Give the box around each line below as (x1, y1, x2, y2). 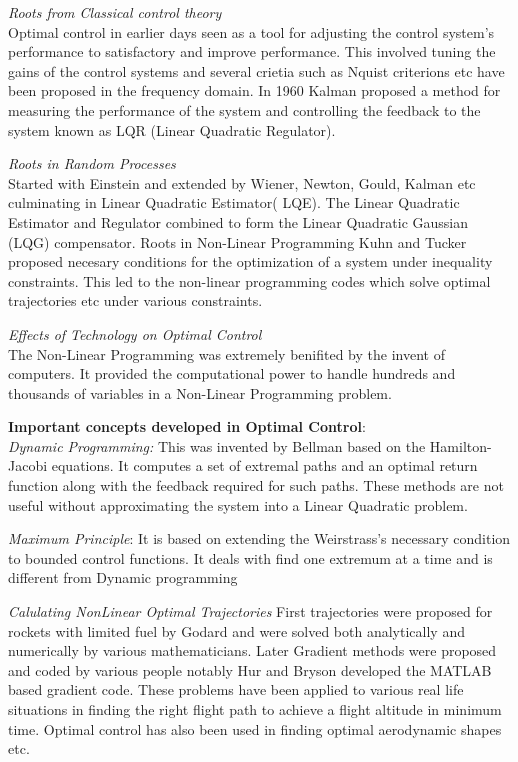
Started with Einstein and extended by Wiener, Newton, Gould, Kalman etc (8, 172, 476, 193)
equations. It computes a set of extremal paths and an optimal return (51, 455, 478, 476)
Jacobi (8, 455, 48, 476)
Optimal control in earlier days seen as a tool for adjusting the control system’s (8, 21, 495, 42)
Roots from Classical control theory (8, 2, 222, 22)
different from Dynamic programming (8, 567, 238, 588)
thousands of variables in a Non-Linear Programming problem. (8, 382, 392, 403)
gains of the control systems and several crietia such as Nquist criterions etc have (8, 60, 505, 81)
